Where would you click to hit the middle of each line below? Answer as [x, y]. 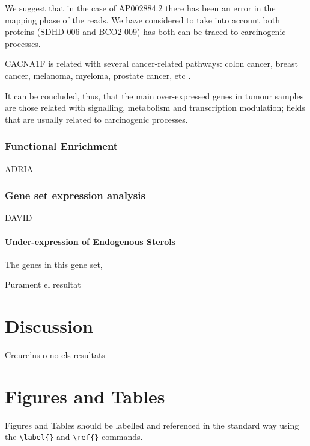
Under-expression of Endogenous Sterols [90, 241]
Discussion [49, 326]
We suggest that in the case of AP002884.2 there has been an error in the [140, 8]
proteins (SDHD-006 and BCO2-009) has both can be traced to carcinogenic [145, 32]
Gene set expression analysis [75, 195]
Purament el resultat [43, 284]
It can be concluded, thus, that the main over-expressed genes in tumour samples [154, 95]
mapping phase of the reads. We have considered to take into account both [143, 20]
